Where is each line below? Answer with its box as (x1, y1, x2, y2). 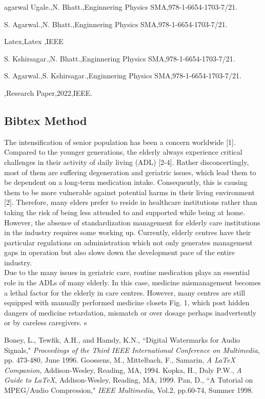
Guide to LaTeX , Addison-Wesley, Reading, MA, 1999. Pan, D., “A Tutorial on (4, 374, 253, 385)
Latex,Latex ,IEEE (4, 36, 64, 47)
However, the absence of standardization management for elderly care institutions (4, 217, 260, 227)
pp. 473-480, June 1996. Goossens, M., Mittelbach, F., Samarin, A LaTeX (4, 354, 236, 365)
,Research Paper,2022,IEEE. (4, 87, 93, 98)
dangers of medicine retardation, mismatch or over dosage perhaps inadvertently (4, 307, 257, 318)
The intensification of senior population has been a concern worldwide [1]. (4, 136, 236, 147)
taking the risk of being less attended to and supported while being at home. (4, 206, 246, 217)
